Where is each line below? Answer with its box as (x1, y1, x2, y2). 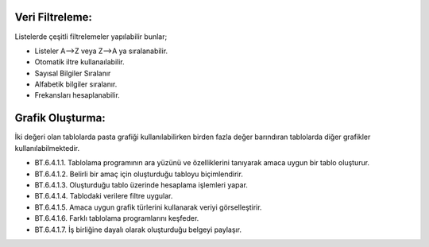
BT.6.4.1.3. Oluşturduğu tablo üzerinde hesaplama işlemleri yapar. (34, 179, 248, 190)
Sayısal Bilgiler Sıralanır (34, 68, 111, 78)
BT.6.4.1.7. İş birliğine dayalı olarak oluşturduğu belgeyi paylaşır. (34, 225, 242, 234)
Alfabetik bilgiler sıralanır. (34, 79, 118, 89)
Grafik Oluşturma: (14, 111, 106, 125)
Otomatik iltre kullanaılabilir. (34, 57, 125, 67)
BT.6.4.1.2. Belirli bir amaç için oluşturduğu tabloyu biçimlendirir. (34, 169, 244, 179)
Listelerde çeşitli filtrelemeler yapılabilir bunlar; (14, 32, 168, 41)
